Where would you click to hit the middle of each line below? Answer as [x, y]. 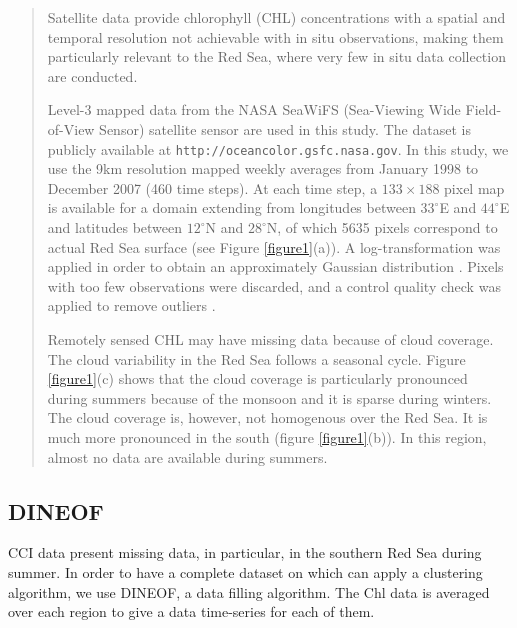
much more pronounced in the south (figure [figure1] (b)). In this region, [267, 436]
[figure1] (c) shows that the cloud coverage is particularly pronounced [257, 378]
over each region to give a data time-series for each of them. [191, 611]
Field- [483, 109]
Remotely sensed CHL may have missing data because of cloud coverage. [270, 338]
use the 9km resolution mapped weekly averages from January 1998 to [263, 168]
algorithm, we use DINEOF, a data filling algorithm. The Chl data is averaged [249, 591]
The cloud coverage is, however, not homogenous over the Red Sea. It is [267, 417]
